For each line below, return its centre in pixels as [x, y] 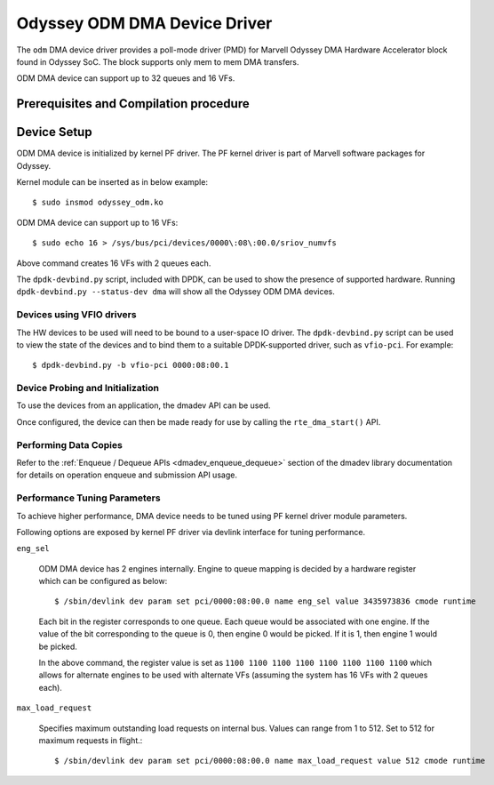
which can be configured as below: [103, 581]
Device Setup [54, 132]
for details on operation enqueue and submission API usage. [127, 475]
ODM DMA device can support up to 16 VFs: [97, 222]
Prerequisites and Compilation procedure [133, 104]
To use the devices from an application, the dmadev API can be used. [143, 405]
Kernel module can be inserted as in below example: [112, 182]
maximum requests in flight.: [91, 740]
